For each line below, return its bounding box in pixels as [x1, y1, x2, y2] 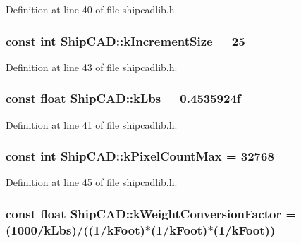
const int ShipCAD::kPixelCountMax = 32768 [6, 147, 274, 165]
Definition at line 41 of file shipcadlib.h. [6, 117, 178, 132]
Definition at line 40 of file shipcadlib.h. [6, 2, 178, 16]
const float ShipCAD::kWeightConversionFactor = [6, 204, 297, 222]
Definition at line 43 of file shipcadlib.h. [6, 59, 178, 74]
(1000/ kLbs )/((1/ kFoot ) [6, 220, 145, 238]
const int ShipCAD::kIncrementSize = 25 [6, 32, 245, 49]
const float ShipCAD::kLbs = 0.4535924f [6, 89, 241, 107]
